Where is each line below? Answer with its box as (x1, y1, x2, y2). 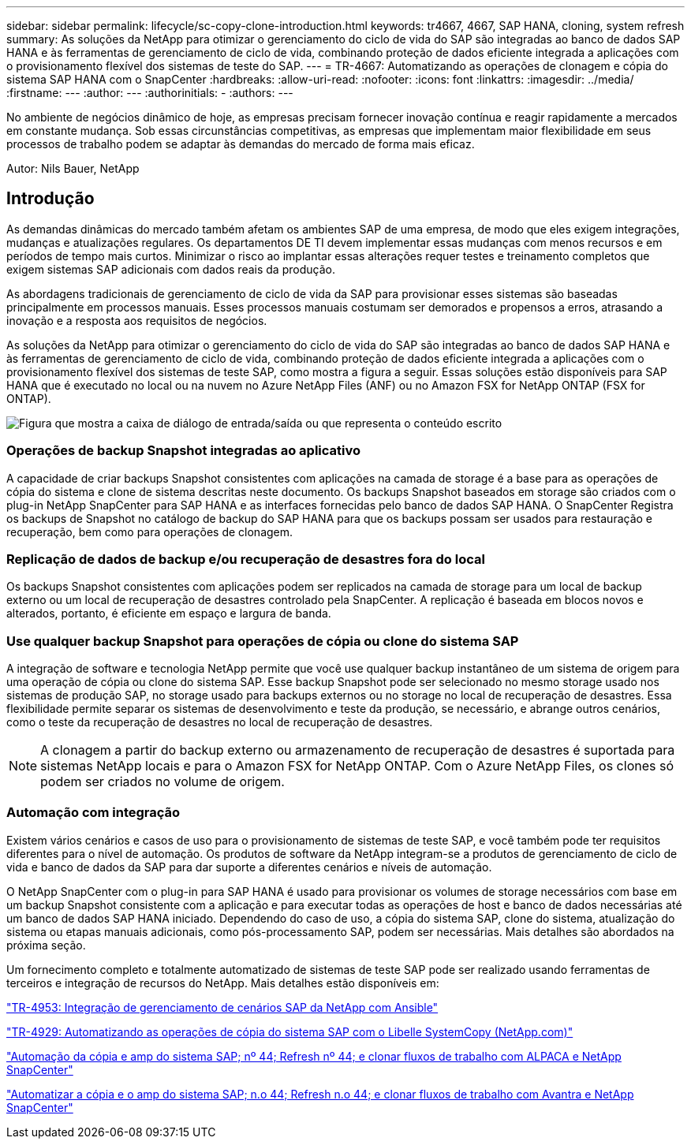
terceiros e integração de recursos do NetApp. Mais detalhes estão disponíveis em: (6, 975, 439, 990)
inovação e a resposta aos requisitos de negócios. (6, 313, 267, 327)
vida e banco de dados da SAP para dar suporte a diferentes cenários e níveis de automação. (6, 860, 492, 874)
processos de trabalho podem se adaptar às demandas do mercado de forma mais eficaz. (6, 137, 475, 151)
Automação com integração (6, 804, 181, 821)
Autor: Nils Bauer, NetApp (6, 162, 140, 175)
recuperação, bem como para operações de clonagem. (6, 524, 293, 539)
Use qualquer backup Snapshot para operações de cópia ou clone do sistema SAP (6, 632, 519, 649)
